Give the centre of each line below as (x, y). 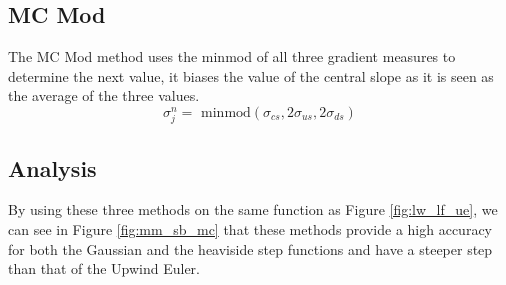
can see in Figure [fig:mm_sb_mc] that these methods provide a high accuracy (250, 228)
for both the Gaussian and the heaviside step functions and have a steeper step (250, 248)
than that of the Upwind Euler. (104, 268)
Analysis (52, 167)
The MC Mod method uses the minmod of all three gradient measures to (232, 56)
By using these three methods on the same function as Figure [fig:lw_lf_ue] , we (253, 209)
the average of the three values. (104, 95)
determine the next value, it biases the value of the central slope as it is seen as (251, 75)
